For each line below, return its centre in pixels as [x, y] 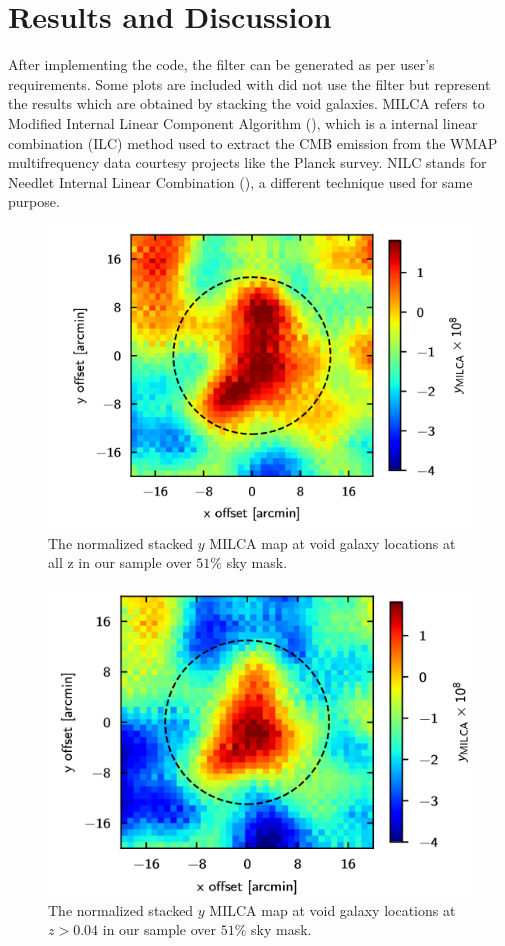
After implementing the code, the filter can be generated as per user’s [221, 64]
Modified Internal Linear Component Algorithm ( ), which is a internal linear [243, 122]
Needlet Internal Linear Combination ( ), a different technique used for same [240, 181]
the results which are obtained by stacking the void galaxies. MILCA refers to [246, 103]
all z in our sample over [120, 562]
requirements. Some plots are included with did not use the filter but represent [249, 83]
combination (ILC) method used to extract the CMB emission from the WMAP [253, 142]
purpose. [34, 201]
